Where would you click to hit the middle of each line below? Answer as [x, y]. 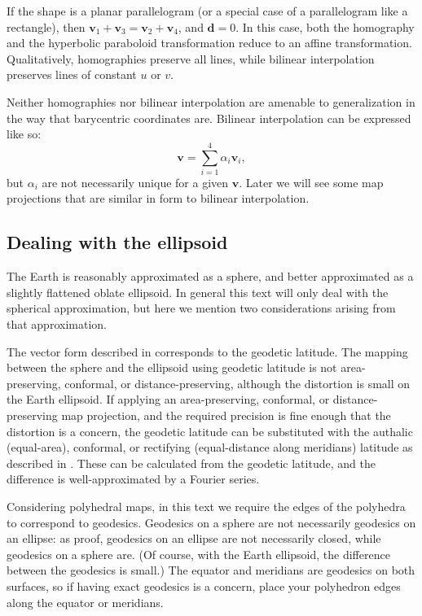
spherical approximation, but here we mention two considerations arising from [201, 308]
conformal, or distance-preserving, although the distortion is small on [237, 383]
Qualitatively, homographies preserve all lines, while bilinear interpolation [191, 58]
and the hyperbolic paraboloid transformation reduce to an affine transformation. [209, 43]
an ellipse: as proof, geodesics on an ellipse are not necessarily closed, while [194, 538]
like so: [24, 134]
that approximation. [57, 324]
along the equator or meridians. [85, 602]
